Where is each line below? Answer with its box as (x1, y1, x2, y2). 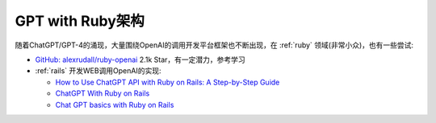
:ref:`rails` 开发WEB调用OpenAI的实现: (35, 66, 161, 76)
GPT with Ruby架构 (15, 12, 145, 30)
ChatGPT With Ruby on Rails (55, 88, 150, 98)
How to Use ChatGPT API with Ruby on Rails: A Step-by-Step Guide (55, 77, 280, 87)
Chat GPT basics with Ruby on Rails (55, 100, 174, 109)
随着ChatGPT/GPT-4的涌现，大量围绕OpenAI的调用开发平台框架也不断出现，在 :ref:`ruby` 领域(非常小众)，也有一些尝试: (15, 40, 414, 50)
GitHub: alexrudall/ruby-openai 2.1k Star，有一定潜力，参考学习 (35, 55, 245, 64)
